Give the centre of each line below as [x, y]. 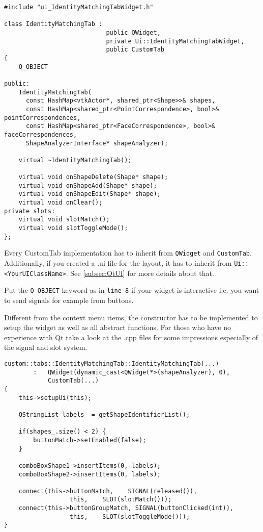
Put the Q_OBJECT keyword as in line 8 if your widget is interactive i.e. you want [132, 290]
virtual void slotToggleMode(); [73, 228]
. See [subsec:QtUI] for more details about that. [140, 273]
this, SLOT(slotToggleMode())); [130, 516]
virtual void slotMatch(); [64, 220]
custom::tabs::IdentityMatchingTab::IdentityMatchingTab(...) [112, 363]
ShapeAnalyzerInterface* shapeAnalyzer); [97, 143]
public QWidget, [133, 32]
